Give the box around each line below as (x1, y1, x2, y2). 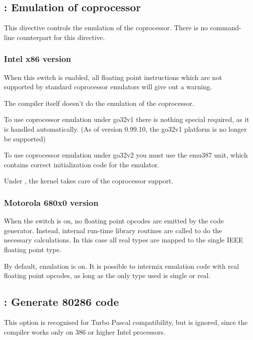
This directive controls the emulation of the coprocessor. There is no (4, 22, 208, 33)
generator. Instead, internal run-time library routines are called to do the (4, 225, 222, 235)
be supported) (4, 133, 46, 143)
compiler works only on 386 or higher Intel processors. (4, 326, 166, 337)
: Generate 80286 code (4, 294, 119, 309)
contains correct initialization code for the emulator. (4, 159, 160, 169)
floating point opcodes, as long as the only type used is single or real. (4, 270, 211, 280)
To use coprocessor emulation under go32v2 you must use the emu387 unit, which (4, 150, 248, 160)
